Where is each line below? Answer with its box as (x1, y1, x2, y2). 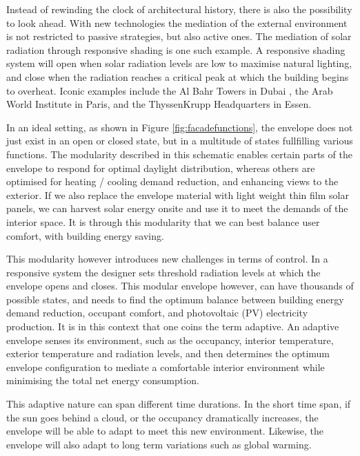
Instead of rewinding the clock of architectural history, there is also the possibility (6, 2, 352, 16)
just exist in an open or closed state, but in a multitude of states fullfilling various (6, 133, 353, 148)
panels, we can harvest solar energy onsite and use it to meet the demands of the (6, 201, 348, 216)
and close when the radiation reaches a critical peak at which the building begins (6, 69, 349, 84)
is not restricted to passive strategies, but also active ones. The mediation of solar (6, 29, 352, 44)
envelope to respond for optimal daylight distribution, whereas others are (6, 160, 315, 175)
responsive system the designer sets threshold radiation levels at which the (6, 265, 321, 279)
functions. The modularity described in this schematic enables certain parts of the (6, 146, 352, 161)
